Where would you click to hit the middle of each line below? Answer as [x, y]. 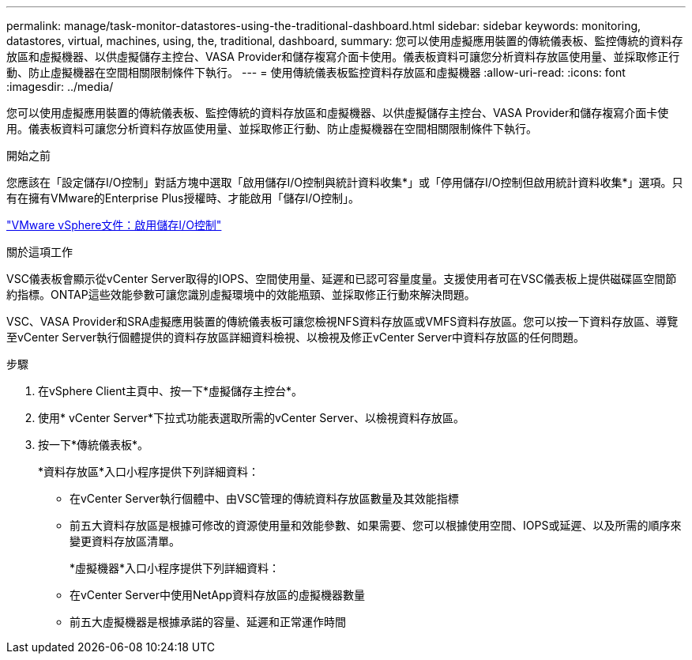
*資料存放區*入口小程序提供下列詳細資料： [149, 471]
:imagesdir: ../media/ [60, 87]
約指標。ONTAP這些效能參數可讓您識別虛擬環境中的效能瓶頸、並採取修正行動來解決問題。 [241, 294]
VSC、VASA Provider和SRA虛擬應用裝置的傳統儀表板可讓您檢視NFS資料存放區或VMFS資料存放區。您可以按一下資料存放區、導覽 [342, 321]
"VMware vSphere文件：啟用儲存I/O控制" [114, 225]
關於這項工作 [39, 252]
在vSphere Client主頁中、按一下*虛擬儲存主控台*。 [171, 391]
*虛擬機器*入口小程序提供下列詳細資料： [175, 568]
